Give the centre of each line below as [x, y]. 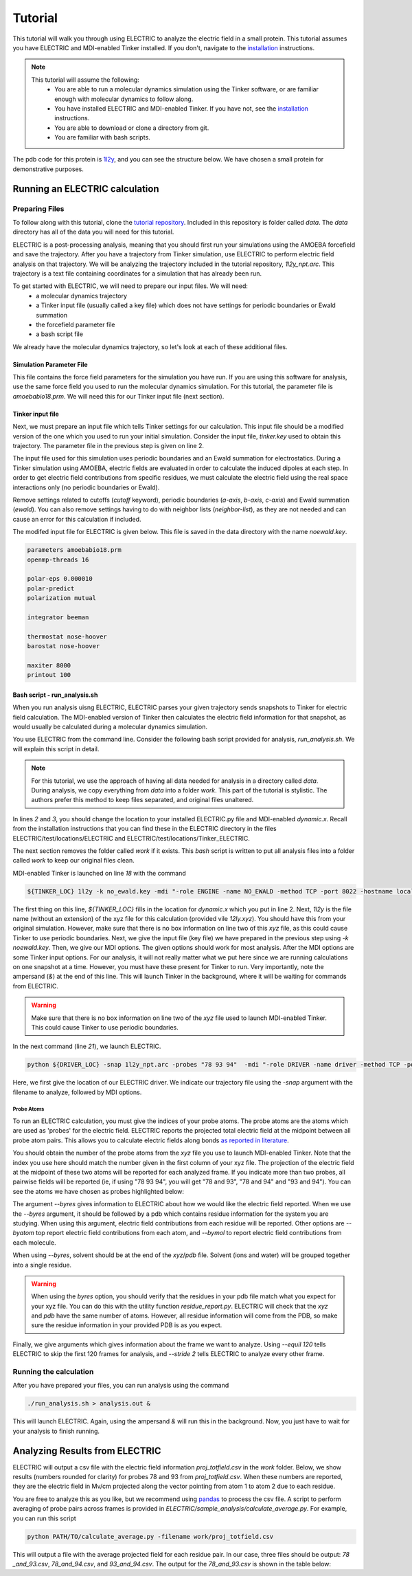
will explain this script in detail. [56, 748]
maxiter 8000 [49, 665]
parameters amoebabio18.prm [74, 550]
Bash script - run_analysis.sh [55, 695]
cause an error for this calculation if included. [77, 519]
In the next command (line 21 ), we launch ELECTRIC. [87, 1046]
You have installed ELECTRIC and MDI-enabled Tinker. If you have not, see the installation [182, 108]
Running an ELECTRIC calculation [86, 189]
